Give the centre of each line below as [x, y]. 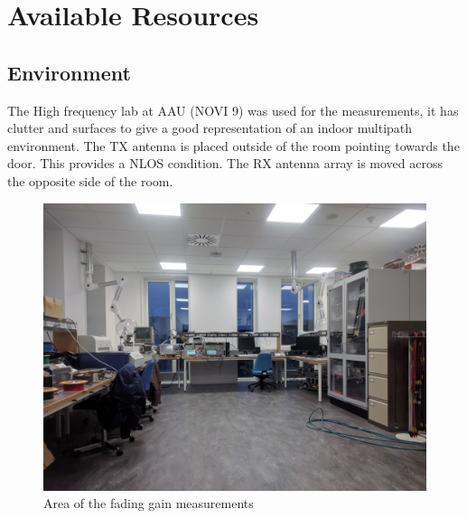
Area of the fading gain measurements [149, 503]
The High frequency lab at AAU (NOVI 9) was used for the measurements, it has [233, 110]
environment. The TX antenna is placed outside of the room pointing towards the [233, 145]
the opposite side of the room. [90, 180]
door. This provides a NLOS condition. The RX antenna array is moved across [225, 163]
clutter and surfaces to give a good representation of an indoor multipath [210, 128]
